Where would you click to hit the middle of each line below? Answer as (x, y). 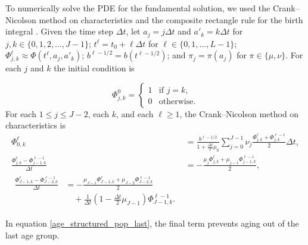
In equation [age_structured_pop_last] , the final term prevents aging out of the (152, 223)
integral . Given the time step (60, 31)
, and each (135, 113)
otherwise (176, 101)
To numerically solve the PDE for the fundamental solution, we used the (138, 8)
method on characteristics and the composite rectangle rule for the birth (171, 19)
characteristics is (36, 125)
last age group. (32, 235)
